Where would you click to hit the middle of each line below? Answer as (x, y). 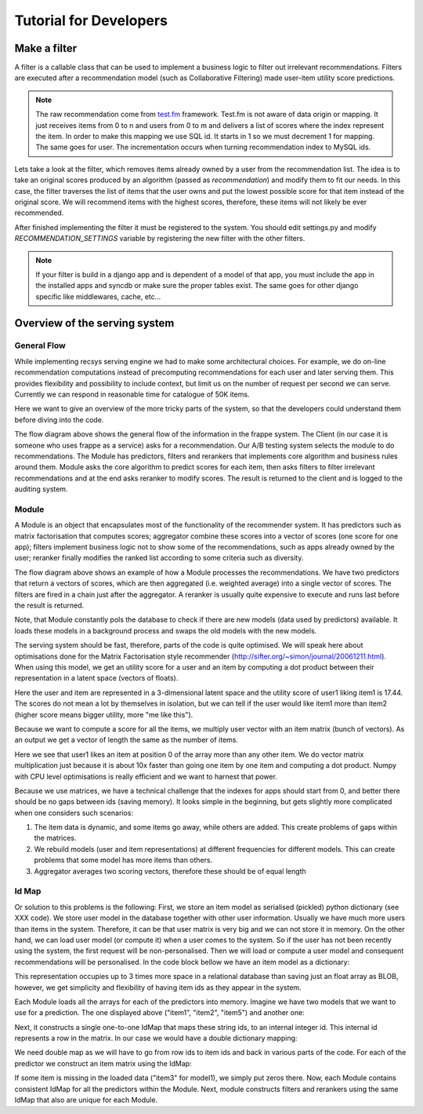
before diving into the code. (59, 419)
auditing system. (41, 489)
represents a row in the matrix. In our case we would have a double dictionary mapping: (156, 1038)
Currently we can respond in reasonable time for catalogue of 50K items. (132, 394)
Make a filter (46, 48)
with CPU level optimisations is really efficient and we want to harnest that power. (146, 776)
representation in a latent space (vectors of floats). (96, 678)
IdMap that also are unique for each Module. (86, 1100)
